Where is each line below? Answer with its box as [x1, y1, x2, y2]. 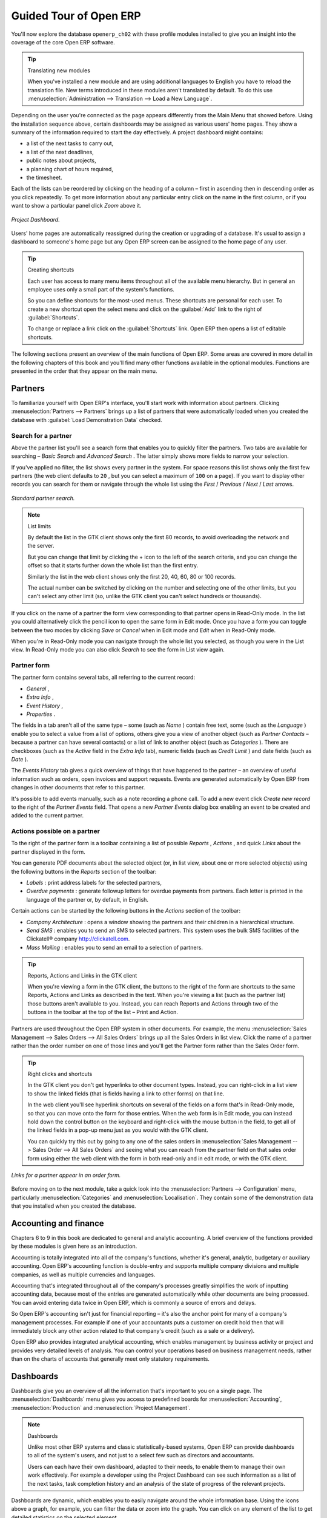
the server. [27, 542, 54, 550]
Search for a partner [11, 431, 72, 440]
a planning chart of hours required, [26, 165, 113, 172]
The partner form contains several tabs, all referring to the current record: [11, 674, 196, 681]
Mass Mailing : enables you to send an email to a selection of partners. [26, 944, 203, 951]
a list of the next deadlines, [26, 148, 94, 155]
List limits [27, 522, 51, 529]
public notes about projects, [26, 157, 96, 164]
